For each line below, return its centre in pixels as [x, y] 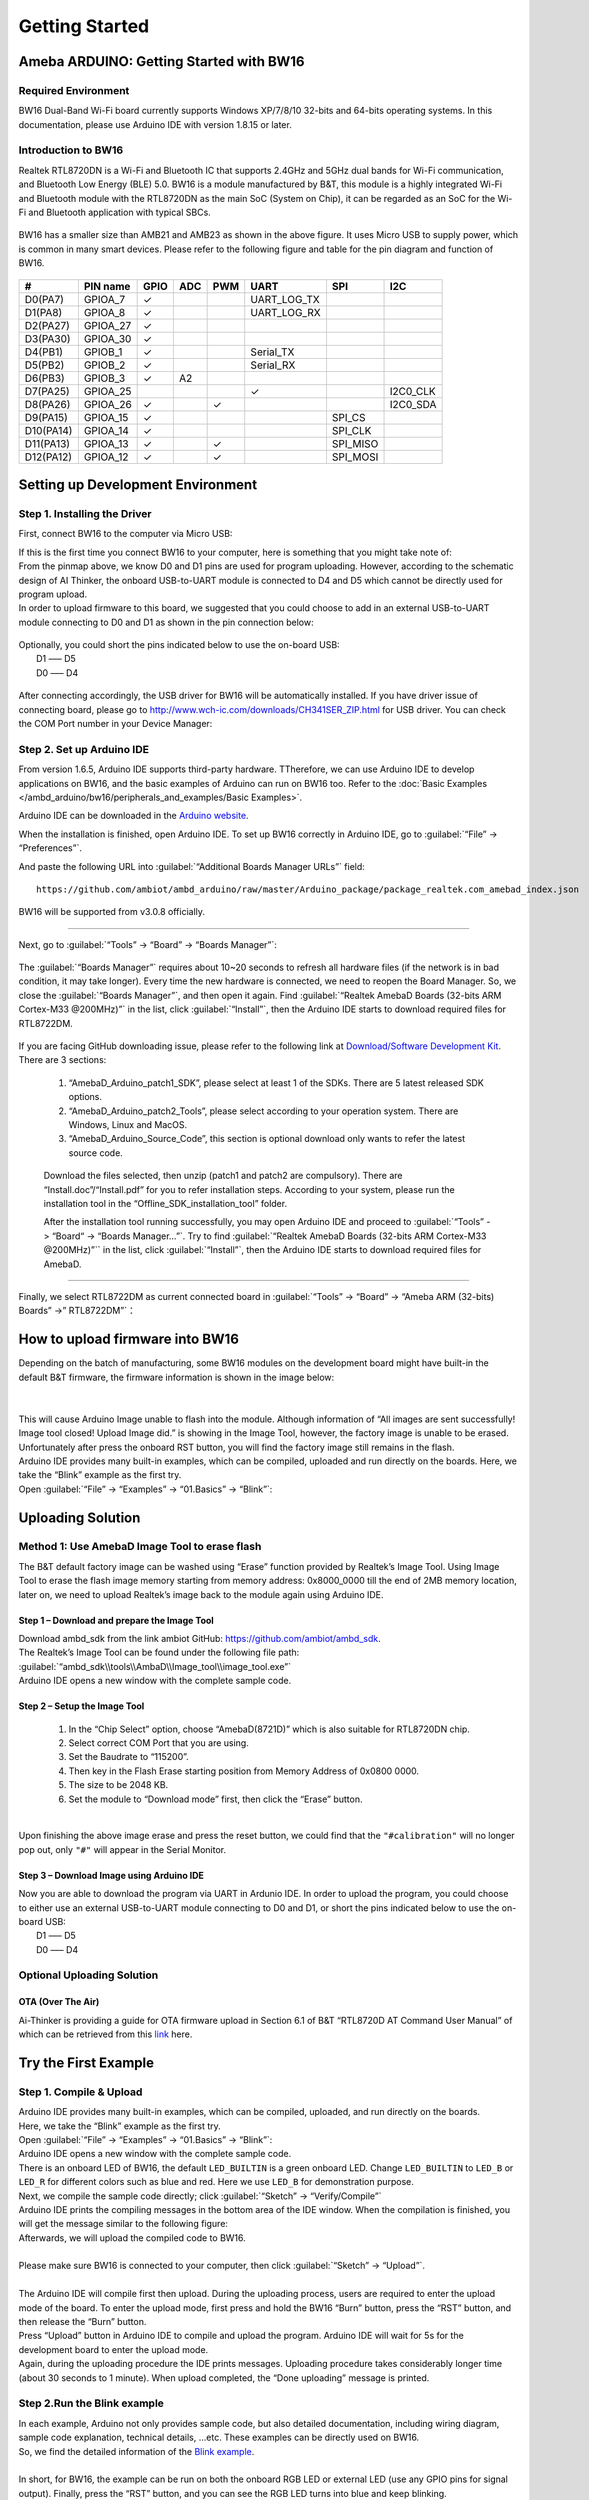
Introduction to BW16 [71, 150]
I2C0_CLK [412, 391]
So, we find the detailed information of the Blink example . [136, 2451]
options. [85, 1097]
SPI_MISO [355, 443]
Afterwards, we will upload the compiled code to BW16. [132, 2237]
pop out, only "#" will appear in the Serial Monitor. [122, 1849]
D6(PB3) [44, 378]
